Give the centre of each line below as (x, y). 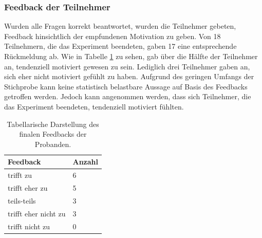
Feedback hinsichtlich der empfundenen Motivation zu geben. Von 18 (113, 36)
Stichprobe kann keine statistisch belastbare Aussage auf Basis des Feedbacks (126, 86)
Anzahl (85, 162)
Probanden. (53, 144)
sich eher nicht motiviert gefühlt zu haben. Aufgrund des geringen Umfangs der (129, 76)
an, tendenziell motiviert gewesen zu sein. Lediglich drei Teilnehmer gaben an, (127, 66)
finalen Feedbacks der (53, 134)
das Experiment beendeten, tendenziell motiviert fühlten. (94, 106)
